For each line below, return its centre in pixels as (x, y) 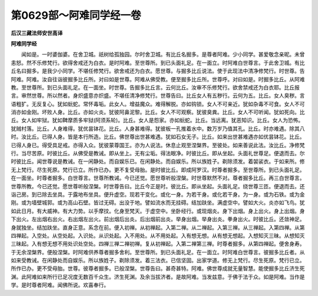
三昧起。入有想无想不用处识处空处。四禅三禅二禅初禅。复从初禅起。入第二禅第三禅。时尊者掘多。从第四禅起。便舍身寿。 (158, 244)
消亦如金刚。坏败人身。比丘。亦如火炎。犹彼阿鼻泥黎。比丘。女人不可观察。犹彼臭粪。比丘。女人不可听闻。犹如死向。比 (158, 112)
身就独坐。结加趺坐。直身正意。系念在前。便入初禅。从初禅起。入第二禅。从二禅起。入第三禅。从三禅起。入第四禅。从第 (158, 227)
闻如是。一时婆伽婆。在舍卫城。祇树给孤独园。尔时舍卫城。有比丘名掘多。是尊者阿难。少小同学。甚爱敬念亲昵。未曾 (163, 54)
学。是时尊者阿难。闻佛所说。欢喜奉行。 (60, 285)
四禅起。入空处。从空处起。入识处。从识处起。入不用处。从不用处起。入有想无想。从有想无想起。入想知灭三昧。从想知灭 (158, 235)
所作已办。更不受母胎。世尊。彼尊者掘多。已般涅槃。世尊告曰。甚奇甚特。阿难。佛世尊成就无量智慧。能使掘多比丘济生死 (158, 268)
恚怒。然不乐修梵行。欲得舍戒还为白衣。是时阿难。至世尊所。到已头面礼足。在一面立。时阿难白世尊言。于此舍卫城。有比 (158, 62)
